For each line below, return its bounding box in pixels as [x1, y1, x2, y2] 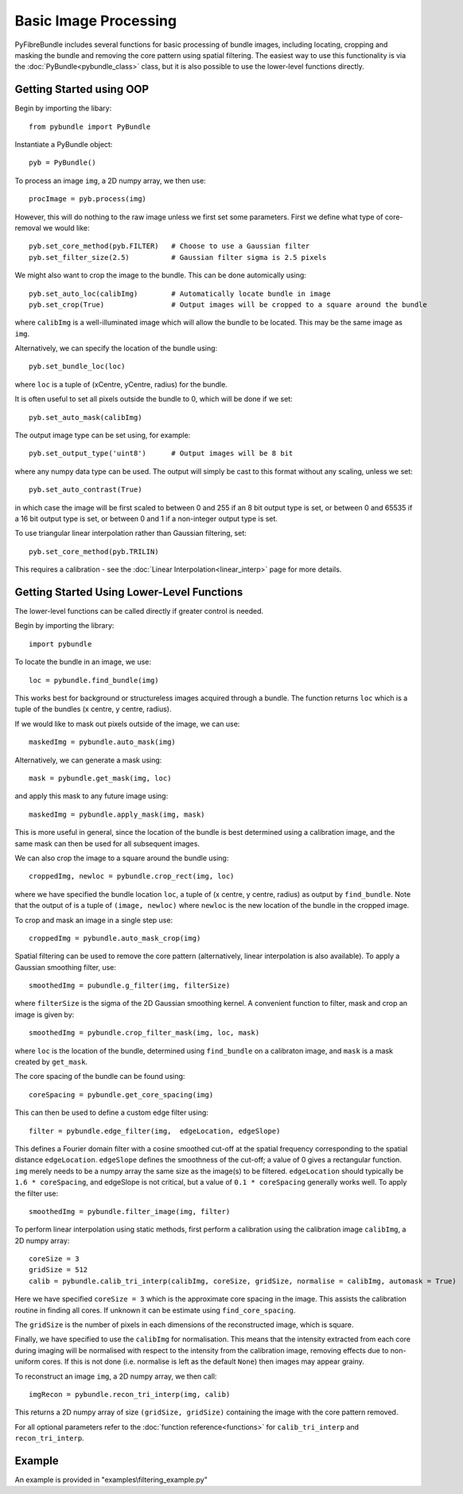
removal [14, 223, 41, 232]
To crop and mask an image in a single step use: [14, 915, 173, 925]
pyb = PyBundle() [29, 158, 96, 167]
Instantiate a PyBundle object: [14, 140, 113, 149]
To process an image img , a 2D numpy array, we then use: [14, 176, 206, 185]
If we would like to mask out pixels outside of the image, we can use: [14, 719, 240, 728]
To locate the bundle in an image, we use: [14, 657, 151, 667]
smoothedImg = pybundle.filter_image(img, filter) [29, 1207, 231, 1216]
